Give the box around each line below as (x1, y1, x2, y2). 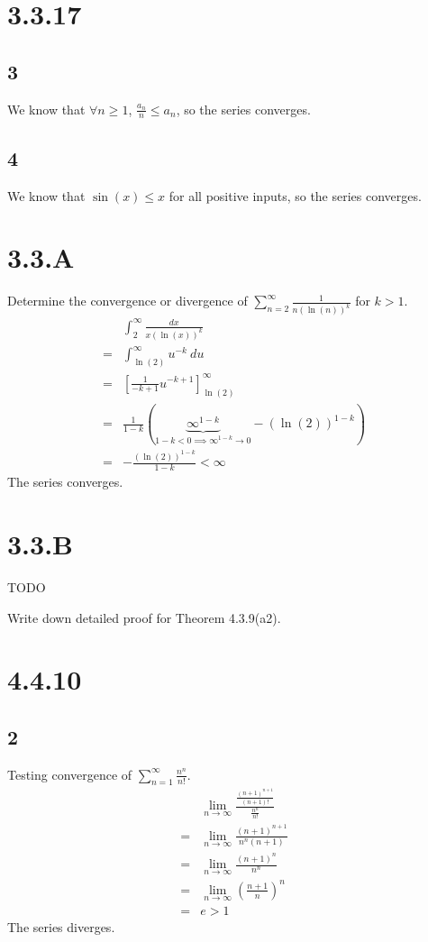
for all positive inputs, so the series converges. (168, 186, 422, 205)
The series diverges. (7, 918, 115, 937)
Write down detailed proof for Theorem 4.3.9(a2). (7, 608, 281, 626)
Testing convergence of (7, 764, 132, 783)
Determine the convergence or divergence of (7, 291, 248, 310)
